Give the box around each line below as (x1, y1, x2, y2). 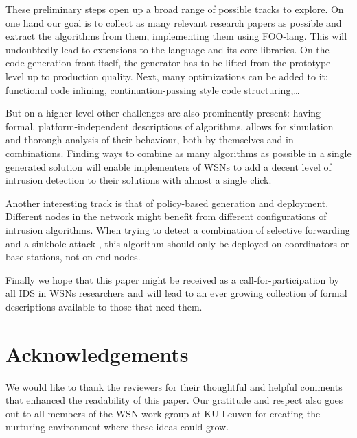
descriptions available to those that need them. (5, 299, 203, 313)
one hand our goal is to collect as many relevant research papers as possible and (5, 15, 342, 29)
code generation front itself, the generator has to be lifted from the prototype (5, 56, 331, 70)
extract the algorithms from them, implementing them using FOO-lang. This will (5, 29, 347, 43)
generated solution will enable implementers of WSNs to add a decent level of (5, 159, 332, 173)
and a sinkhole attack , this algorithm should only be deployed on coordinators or (5, 236, 349, 250)
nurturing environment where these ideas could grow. (5, 419, 229, 434)
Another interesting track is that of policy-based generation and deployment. (5, 195, 329, 210)
